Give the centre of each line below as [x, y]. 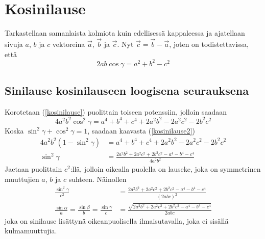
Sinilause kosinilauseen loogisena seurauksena [127, 90]
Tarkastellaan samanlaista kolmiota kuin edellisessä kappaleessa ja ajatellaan [125, 33]
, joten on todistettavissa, [209, 44]
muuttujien [22, 179]
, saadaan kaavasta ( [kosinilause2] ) [141, 130]
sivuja [14, 44]
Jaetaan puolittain [33, 169]
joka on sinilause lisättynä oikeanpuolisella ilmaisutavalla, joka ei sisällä [117, 220]
